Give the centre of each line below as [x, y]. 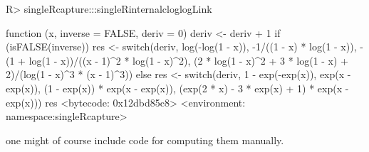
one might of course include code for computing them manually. [145, 140]
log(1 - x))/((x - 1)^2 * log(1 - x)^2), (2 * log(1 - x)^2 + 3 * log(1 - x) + [189, 60]
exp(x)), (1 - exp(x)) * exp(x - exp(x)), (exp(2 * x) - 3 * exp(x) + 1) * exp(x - [177, 88]
